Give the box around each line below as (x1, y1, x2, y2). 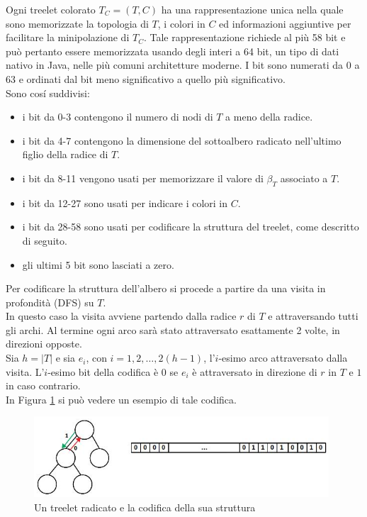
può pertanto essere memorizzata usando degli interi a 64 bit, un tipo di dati (6, 43, 339, 58)
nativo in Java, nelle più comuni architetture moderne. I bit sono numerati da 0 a (6, 57, 360, 72)
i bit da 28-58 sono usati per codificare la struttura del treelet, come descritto (22, 219, 359, 234)
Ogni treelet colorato (6, 2, 96, 16)
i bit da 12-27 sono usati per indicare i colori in (22, 195, 228, 210)
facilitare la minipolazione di (6, 30, 130, 45)
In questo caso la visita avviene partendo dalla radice (6, 308, 237, 323)
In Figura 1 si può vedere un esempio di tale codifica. (6, 391, 237, 406)
